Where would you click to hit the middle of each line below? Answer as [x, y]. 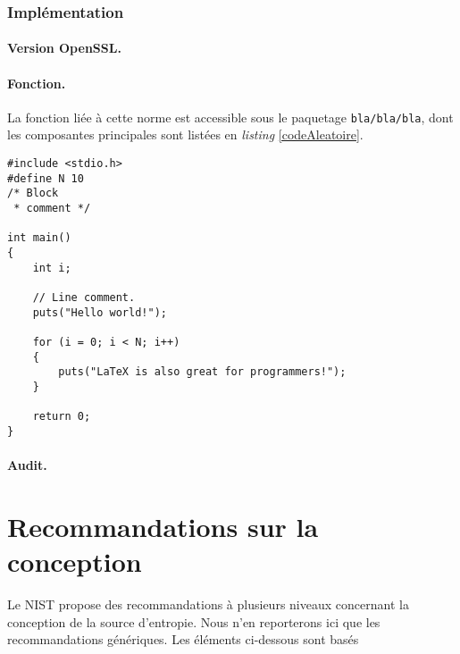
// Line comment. [84, 297]
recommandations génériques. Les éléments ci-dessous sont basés [183, 639]
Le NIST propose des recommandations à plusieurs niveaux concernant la [208, 604]
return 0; [62, 417]
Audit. [27, 465]
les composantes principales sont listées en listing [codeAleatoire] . [185, 134]
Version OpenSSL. [64, 48]
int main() [39, 238]
